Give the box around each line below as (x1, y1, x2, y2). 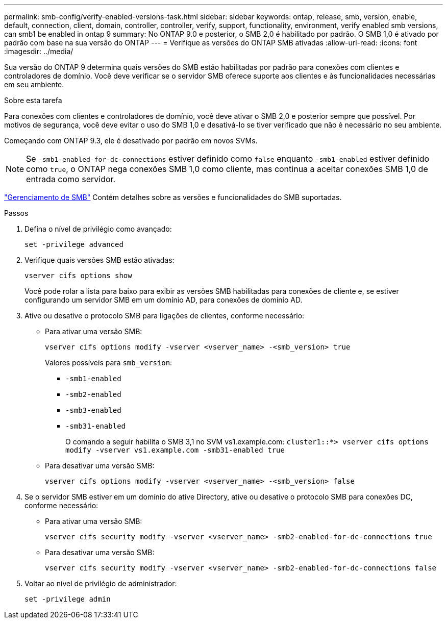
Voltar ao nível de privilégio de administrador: (24, 579, 177, 588)
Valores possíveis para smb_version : (45, 358, 172, 367)
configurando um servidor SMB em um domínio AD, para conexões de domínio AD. (24, 295, 303, 304)
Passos (4, 209, 29, 217)
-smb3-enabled (65, 406, 121, 414)
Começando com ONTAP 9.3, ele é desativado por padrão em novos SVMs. (4, 136, 258, 145)
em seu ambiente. (4, 80, 64, 89)
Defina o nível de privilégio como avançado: (24, 225, 172, 233)
